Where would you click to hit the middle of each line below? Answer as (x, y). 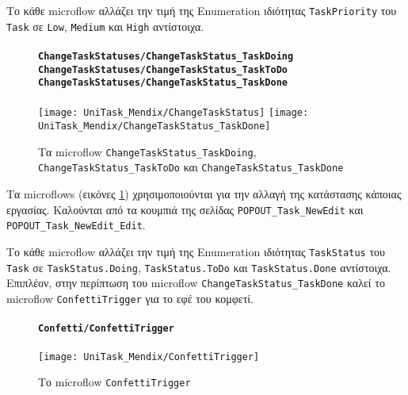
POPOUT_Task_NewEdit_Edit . (76, 225)
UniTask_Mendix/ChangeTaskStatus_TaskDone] (154, 127)
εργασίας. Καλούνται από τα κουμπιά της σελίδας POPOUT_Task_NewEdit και (185, 209)
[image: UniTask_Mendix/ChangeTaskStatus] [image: (173, 113)
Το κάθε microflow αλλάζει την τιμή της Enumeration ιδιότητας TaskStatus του (196, 252)
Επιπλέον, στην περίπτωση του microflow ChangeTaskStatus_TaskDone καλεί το (196, 283)
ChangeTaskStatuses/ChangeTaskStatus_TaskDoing (166, 56)
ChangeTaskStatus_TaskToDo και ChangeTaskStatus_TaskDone (191, 167)
